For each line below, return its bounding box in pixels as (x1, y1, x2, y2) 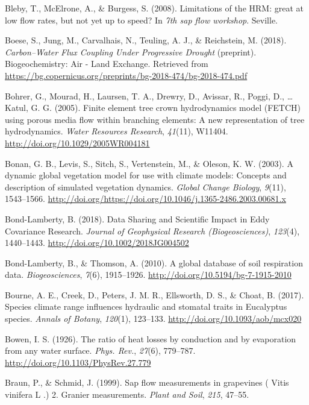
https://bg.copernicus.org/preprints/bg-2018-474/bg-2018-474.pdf (5, 69, 248, 81)
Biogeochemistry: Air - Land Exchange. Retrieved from (5, 57, 208, 70)
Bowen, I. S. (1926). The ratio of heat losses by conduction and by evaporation (5, 332, 296, 345)
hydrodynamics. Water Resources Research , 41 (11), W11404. (5, 125, 228, 137)
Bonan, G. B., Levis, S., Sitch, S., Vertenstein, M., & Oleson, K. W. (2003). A (5, 157, 293, 169)
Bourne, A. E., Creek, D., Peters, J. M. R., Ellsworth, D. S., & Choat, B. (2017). (5, 288, 304, 301)
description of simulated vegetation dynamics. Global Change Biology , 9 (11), (5, 180, 286, 193)
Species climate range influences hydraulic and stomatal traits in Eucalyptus (5, 300, 287, 313)
